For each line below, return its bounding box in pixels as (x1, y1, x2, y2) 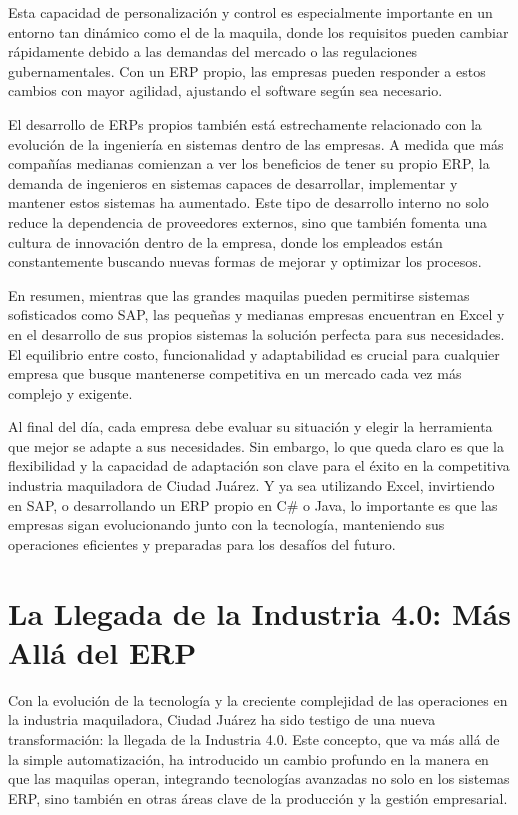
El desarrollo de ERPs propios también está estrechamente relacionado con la (8, 113, 482, 134)
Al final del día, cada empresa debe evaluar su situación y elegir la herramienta (8, 416, 493, 437)
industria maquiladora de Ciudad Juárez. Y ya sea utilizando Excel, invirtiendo (8, 475, 495, 496)
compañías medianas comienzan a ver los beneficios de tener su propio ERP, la (8, 153, 490, 174)
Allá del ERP (8, 631, 197, 672)
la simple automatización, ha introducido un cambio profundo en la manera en (8, 748, 489, 769)
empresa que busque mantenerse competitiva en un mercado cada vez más (8, 363, 462, 384)
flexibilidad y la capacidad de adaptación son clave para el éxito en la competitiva (8, 455, 510, 476)
